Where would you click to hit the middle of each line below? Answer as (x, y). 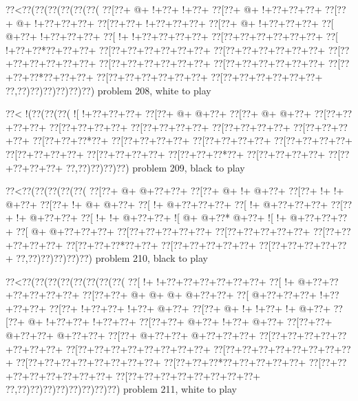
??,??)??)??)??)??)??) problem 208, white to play (108, 90)
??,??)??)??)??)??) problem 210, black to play (112, 258)
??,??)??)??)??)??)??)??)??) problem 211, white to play (121, 389)
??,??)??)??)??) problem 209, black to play (155, 167)
